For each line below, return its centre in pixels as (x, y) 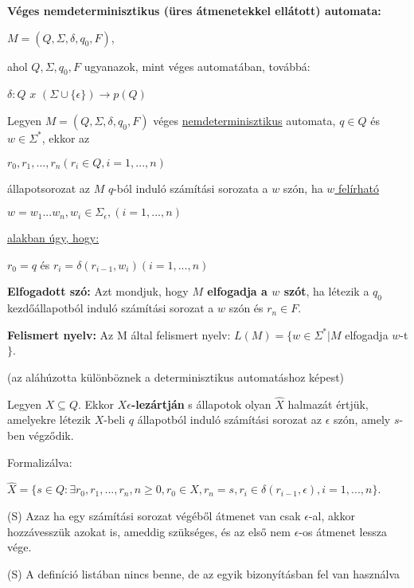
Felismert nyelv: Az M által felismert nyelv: (119, 334)
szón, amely (362, 419)
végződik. (51, 435)
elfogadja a (237, 291)
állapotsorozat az (49, 188)
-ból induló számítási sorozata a (191, 188)
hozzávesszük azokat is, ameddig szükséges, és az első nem (149, 531)
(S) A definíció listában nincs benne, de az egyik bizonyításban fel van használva (204, 573)
